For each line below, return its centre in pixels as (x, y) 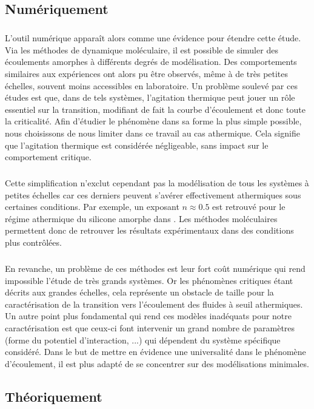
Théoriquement (54, 396)
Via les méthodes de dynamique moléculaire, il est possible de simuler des (142, 49)
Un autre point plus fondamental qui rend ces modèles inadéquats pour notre (149, 316)
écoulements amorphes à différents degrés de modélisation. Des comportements (151, 62)
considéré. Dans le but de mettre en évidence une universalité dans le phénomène (155, 352)
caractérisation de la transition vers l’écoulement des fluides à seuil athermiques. (154, 304)
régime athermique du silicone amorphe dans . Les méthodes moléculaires (141, 218)
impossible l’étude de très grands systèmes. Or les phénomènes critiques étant (149, 280)
